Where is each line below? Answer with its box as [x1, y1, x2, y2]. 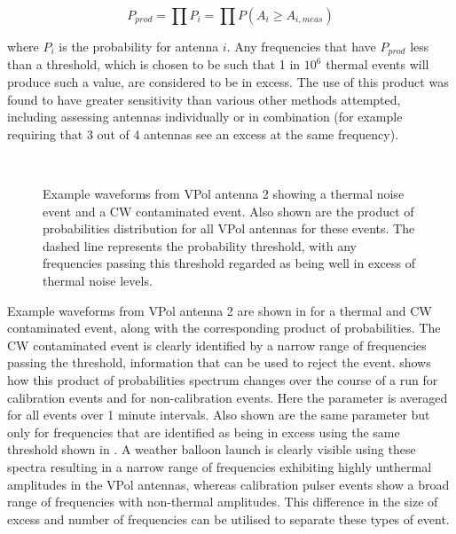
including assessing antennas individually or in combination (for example [7, 107, 403, 126]
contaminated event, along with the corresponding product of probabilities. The [7, 318, 441, 337]
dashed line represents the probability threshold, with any [43, 236, 358, 255]
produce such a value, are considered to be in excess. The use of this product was [7, 73, 449, 91]
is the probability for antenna [59, 37, 219, 55]
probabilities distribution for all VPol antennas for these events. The [43, 219, 415, 238]
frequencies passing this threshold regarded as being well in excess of [43, 254, 415, 272]
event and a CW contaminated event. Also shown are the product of [43, 201, 414, 220]
